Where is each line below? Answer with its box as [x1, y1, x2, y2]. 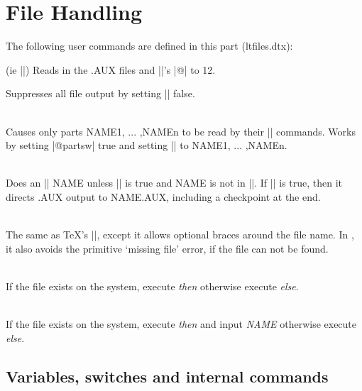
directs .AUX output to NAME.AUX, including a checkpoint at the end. [6, 189, 321, 204]
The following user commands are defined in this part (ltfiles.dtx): [6, 38, 293, 53]
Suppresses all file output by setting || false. [6, 86, 195, 101]
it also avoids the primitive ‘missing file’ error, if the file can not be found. [6, 241, 329, 255]
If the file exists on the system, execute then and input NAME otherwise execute [6, 316, 357, 331]
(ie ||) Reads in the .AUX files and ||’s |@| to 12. [6, 62, 216, 77]
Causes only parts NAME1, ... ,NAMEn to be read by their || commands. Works [6, 123, 356, 138]
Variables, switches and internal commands [6, 365, 329, 387]
